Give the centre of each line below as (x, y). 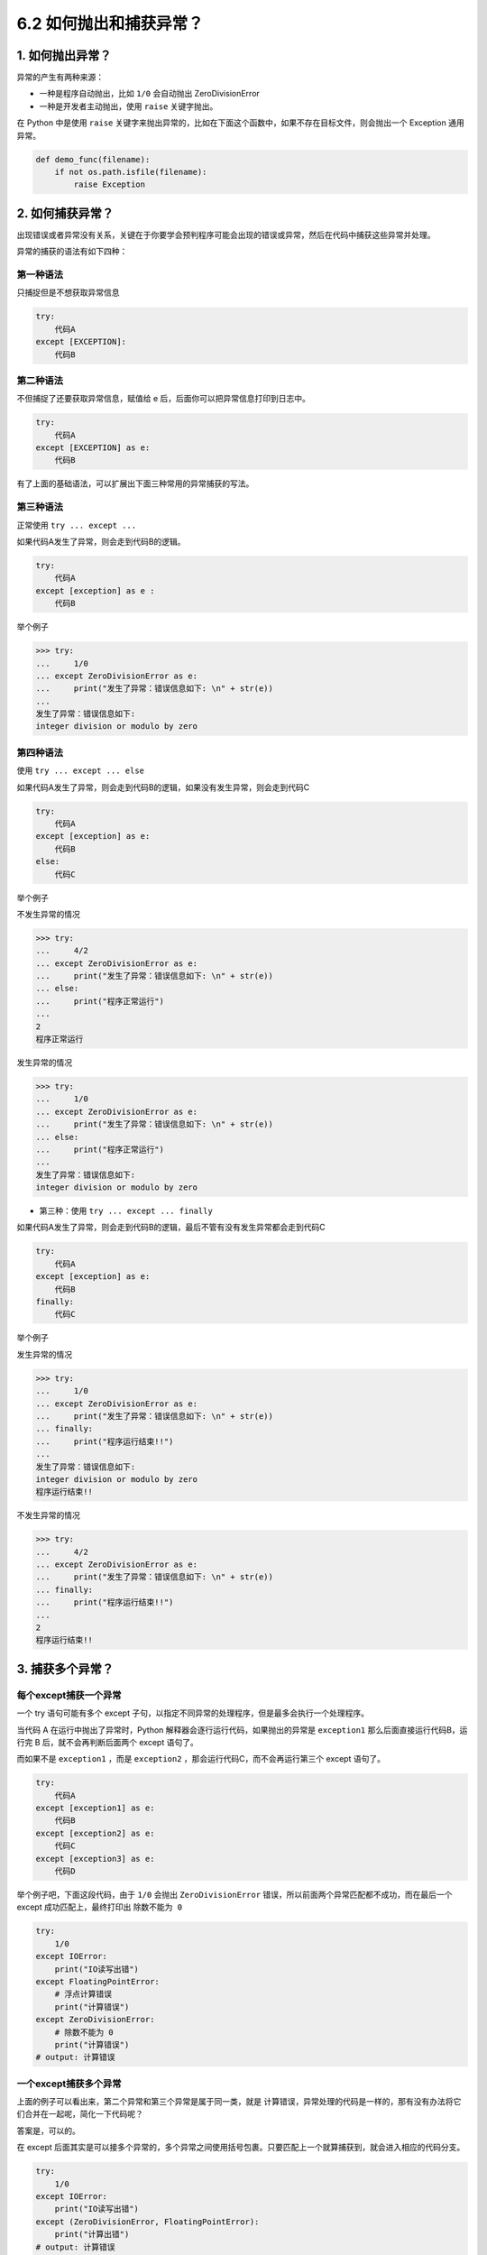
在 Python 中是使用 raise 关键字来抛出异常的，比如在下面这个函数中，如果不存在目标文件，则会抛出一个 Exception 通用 (240, 123)
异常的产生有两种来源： (60, 78)
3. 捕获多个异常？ (65, 1669)
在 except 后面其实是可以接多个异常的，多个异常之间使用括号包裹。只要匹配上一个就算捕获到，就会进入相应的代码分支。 (241, 2148)
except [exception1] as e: (95, 1808)
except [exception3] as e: (95, 1859)
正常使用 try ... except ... (77, 525)
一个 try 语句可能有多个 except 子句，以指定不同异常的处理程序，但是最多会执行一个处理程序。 (193, 1713)
